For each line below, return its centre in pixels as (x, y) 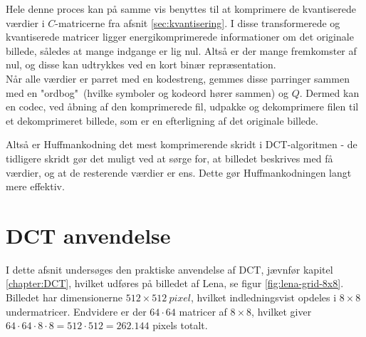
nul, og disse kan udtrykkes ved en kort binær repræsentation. (141, 64)
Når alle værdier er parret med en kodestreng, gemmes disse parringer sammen (178, 78)
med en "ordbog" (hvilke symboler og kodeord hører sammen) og (147, 92)
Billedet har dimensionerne (64, 297)
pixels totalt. (180, 325)
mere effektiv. (35, 186)
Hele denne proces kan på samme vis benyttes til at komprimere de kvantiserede (181, 9)
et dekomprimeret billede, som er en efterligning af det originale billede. (162, 120)
